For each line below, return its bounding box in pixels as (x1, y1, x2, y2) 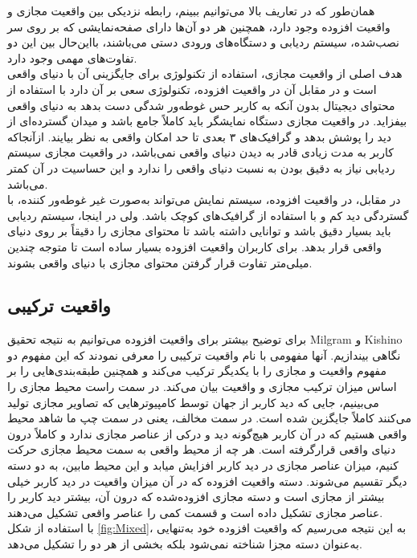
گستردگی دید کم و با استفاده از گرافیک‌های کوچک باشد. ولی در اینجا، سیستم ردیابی (7, 206, 409, 223)
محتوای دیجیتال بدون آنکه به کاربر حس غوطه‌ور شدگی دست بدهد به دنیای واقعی (7, 96, 395, 113)
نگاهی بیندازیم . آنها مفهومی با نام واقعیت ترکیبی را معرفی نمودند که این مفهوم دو (7, 346, 401, 363)
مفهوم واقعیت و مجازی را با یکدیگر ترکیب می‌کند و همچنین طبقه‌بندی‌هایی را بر (7, 362, 386, 379)
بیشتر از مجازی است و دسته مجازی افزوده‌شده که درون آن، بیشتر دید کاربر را (7, 488, 385, 505)
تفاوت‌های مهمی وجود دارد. (7, 49, 137, 66)
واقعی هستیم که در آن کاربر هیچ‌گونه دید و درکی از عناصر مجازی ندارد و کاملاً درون (7, 425, 407, 442)
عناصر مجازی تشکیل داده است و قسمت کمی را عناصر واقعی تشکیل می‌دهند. (7, 503, 383, 520)
